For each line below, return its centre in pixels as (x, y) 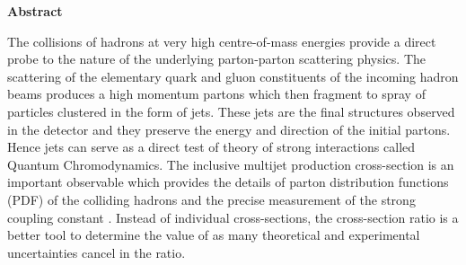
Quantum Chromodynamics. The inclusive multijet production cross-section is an (231, 164)
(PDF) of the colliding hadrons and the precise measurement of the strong (211, 199)
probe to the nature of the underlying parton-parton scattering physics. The (217, 59)
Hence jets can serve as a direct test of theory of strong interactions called (211, 147)
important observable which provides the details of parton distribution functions (228, 182)
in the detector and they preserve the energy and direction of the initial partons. (229, 129)
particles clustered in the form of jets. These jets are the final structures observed (231, 111)
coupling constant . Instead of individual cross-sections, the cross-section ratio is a (233, 217)
